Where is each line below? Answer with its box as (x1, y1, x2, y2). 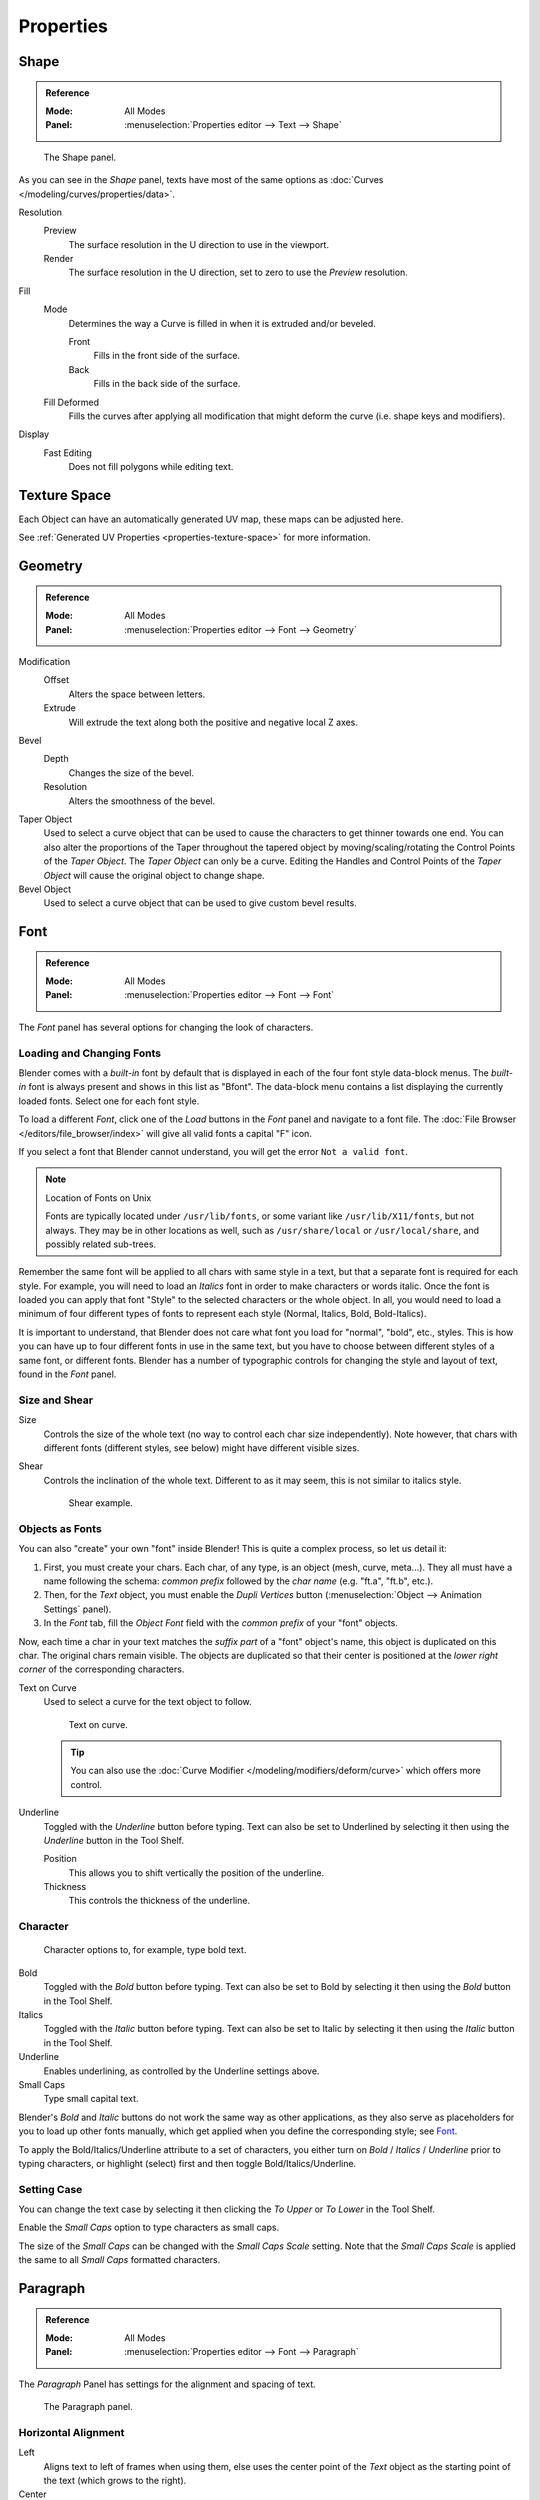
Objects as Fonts (18, 1521, 102, 1535)
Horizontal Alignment (18, 2425, 125, 2439)
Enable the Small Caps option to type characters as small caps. (18, 2221, 280, 2234)
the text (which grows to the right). (43, 2475, 187, 2487)
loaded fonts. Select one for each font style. (18, 1095, 200, 1107)
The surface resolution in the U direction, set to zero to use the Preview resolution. (68, 266, 409, 279)
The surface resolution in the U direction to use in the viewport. (68, 238, 330, 250)
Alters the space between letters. (68, 688, 206, 700)
